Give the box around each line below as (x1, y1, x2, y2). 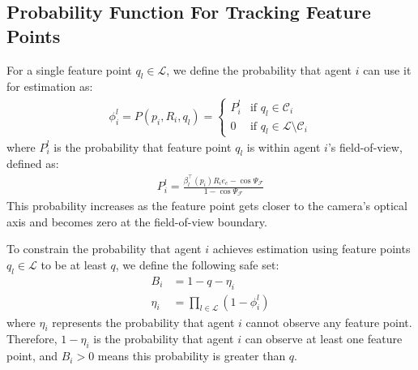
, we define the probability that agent (166, 61, 352, 78)
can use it (363, 61, 412, 78)
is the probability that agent (93, 330, 234, 347)
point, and (6, 347, 58, 364)
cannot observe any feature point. (245, 313, 412, 330)
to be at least (41, 256, 107, 273)
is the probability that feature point (53, 138, 232, 155)
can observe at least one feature (245, 330, 403, 347)
